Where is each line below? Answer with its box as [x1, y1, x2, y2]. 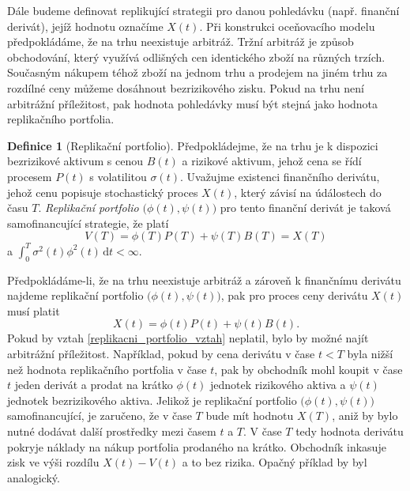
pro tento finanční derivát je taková [220, 199, 391, 216]
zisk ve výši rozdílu [7, 454, 100, 470]
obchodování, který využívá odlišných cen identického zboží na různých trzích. [7, 48, 386, 65]
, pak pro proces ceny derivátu [220, 287, 368, 304]
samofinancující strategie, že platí [7, 214, 169, 231]
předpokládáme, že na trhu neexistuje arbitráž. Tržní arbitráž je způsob [7, 33, 354, 50]
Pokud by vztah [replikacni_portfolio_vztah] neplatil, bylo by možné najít [7, 330, 369, 346]
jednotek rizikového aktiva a [209, 376, 346, 393]
